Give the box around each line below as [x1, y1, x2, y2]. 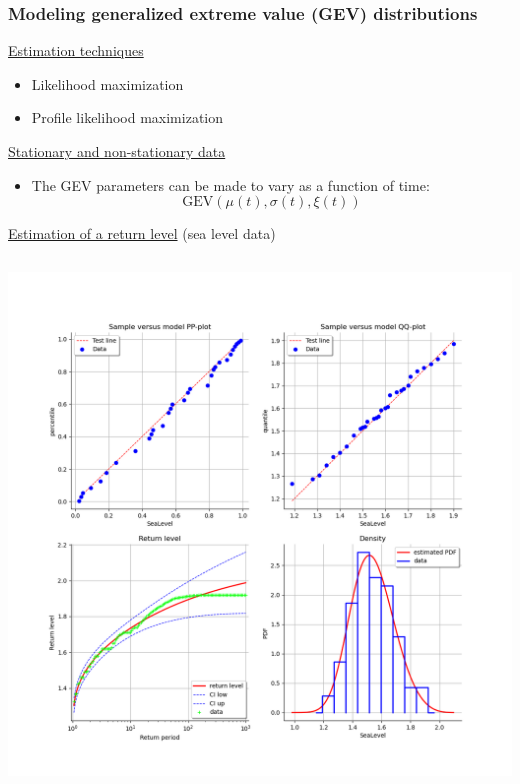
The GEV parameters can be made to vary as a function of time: [31, 174, 430, 195]
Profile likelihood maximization [31, 107, 224, 128]
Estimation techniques [8, 40, 144, 61]
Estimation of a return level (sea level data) [8, 223, 276, 244]
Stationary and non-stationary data [8, 141, 226, 161]
